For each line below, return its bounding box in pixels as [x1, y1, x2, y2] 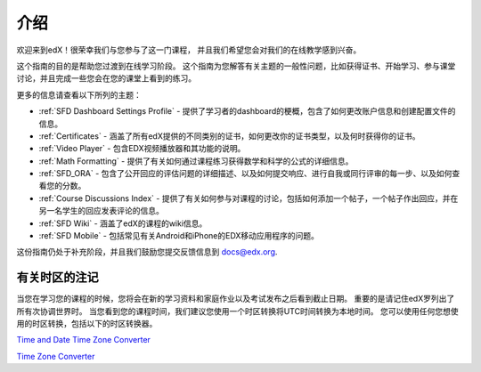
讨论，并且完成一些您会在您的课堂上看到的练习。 [16, 73, 196, 84]
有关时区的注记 [16, 270, 99, 285]
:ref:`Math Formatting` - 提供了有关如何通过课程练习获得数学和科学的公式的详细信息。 [38, 156, 354, 166]
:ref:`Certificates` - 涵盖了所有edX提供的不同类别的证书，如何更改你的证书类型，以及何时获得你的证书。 [38, 130, 420, 142]
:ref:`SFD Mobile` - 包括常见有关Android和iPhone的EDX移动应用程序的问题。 [38, 230, 320, 241]
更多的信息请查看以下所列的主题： [16, 89, 142, 100]
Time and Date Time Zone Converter [16, 335, 151, 345]
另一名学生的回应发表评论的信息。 [38, 206, 164, 216]
